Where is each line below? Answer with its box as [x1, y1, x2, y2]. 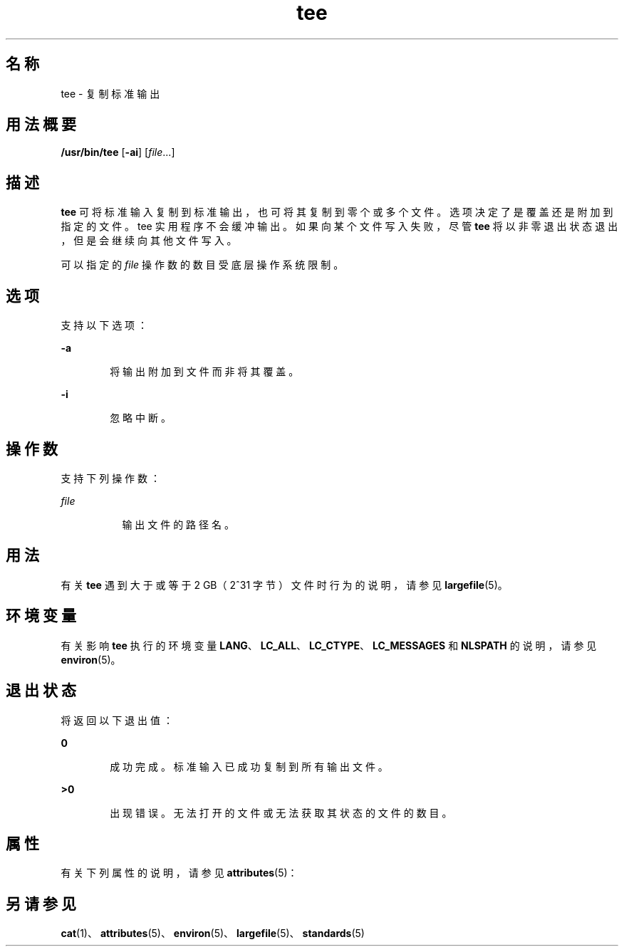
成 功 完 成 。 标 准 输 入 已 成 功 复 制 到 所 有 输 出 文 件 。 [110, 760, 388, 773]
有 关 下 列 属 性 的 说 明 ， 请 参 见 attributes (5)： [61, 867, 298, 879]
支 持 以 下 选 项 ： [61, 319, 148, 332]
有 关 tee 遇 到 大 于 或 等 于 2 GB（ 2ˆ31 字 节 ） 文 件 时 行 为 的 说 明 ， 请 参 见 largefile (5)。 [61, 578, 508, 591]
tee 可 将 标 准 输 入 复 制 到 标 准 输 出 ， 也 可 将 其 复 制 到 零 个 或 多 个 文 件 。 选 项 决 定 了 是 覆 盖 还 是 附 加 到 [61, 206, 613, 219]
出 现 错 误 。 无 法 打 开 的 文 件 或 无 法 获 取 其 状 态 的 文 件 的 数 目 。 [110, 806, 452, 819]
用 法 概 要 [6, 115, 76, 134]
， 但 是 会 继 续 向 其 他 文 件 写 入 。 [61, 234, 237, 247]
